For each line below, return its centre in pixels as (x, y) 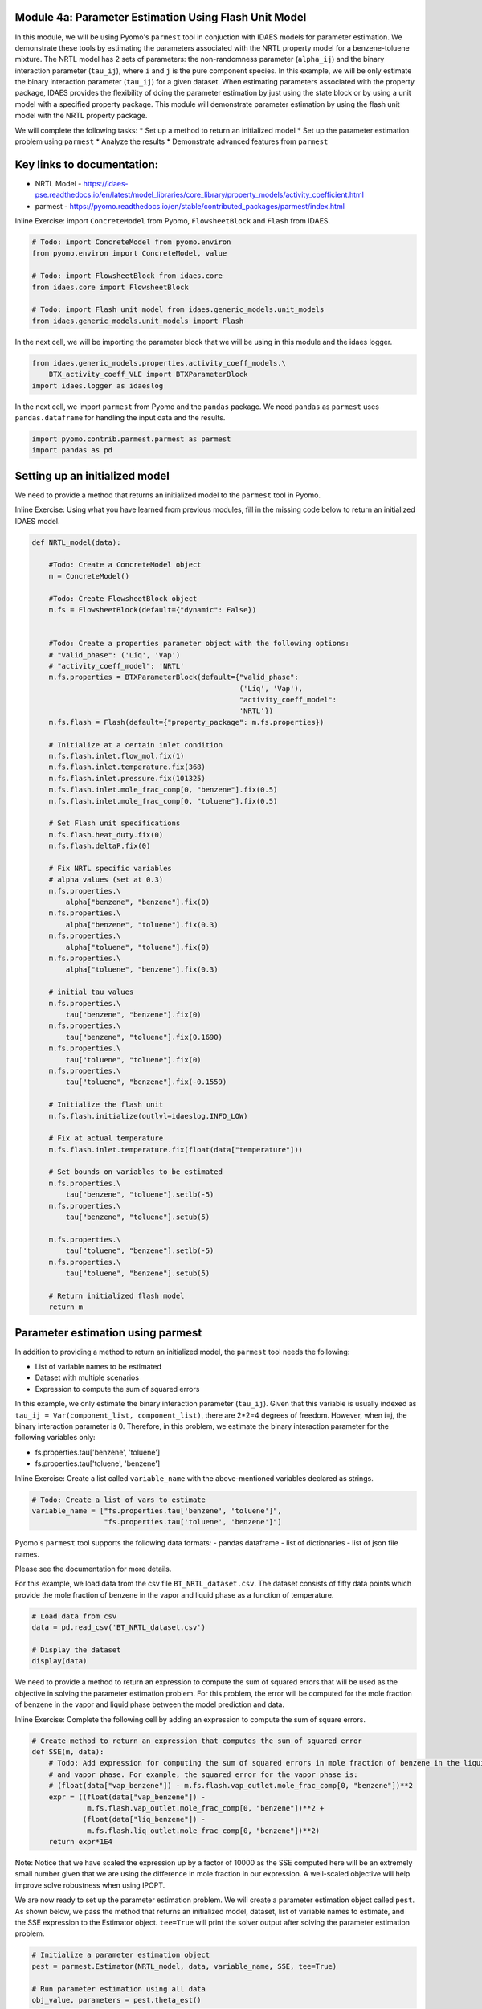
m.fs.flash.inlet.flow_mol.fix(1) (116, 756)
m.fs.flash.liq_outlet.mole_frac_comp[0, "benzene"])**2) (204, 1831)
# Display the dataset (76, 1650)
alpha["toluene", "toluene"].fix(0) (138, 947)
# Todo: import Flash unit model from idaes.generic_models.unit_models (178, 310)
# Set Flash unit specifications (114, 823)
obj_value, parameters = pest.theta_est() (116, 2000)
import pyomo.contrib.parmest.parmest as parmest (131, 439)
